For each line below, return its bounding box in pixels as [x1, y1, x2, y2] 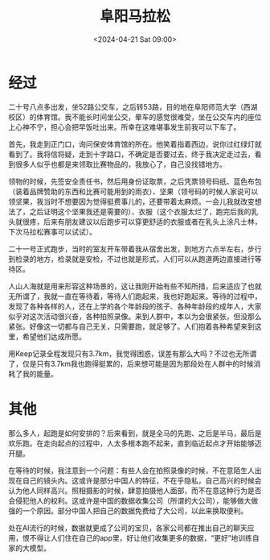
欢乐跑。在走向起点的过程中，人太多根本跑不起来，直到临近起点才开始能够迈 [8, 438, 262, 448]
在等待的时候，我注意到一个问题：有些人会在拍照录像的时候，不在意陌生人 [8, 465, 255, 475]
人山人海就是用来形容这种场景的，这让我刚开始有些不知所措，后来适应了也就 [8, 281, 262, 291]
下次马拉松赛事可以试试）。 [8, 226, 96, 236]
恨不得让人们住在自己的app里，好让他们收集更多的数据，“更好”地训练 [22, 533, 253, 542]
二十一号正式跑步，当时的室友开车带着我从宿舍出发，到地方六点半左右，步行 [8, 243, 262, 254]
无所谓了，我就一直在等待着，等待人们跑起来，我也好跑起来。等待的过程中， [8, 291, 262, 301]
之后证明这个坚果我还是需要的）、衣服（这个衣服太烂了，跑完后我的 [29, 206, 252, 216]
